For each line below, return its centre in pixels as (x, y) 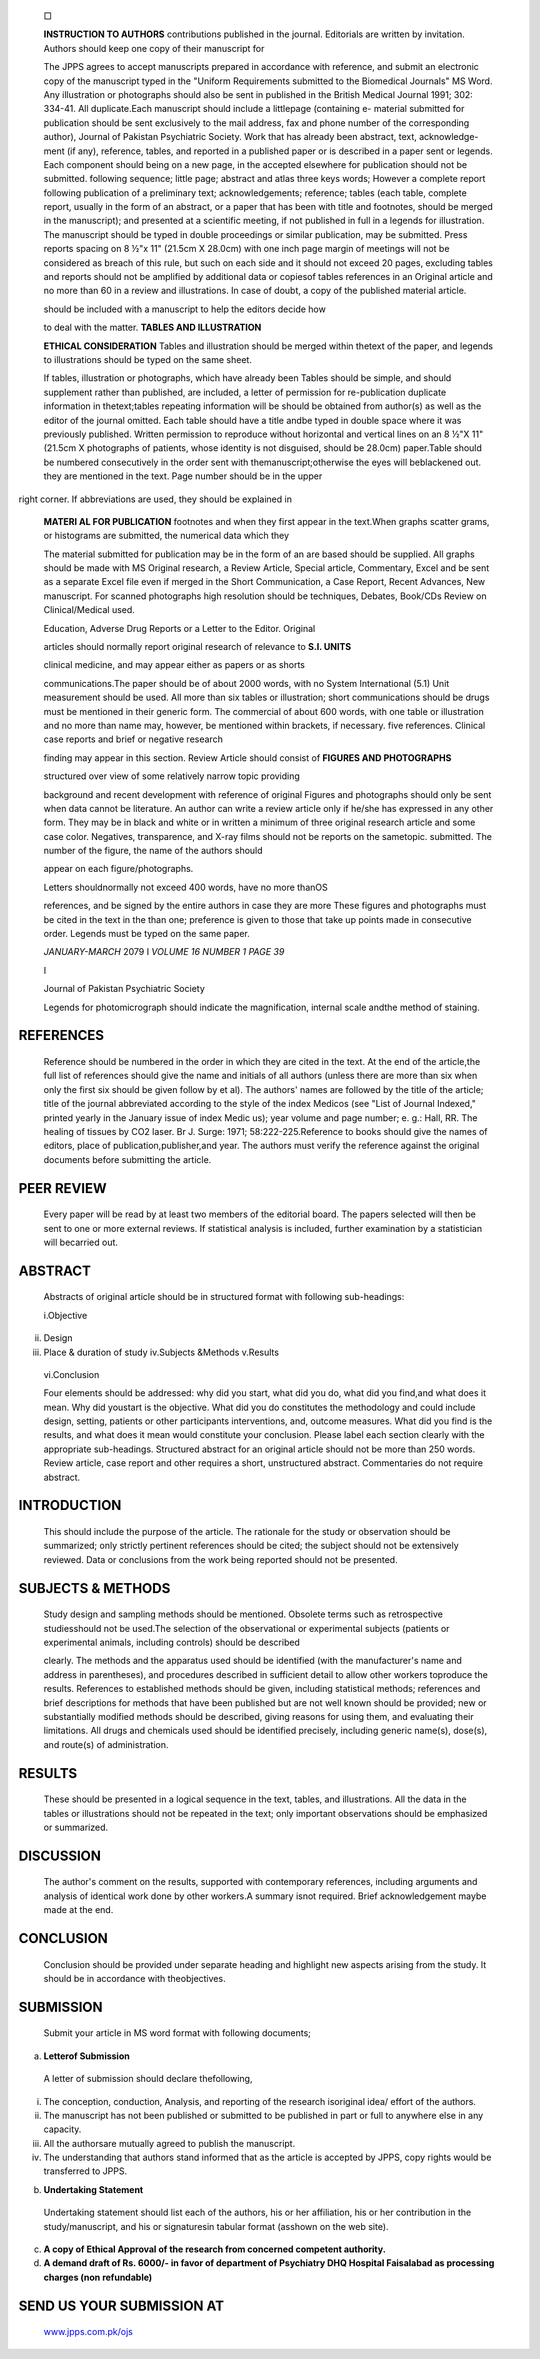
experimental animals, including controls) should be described (171, 1642)
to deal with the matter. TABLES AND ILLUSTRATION (152, 327)
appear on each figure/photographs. (118, 869)
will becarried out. (81, 1242)
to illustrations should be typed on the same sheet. (147, 359)
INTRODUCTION (70, 1505)
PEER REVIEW (62, 1188)
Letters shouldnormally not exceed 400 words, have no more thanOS (186, 887)
